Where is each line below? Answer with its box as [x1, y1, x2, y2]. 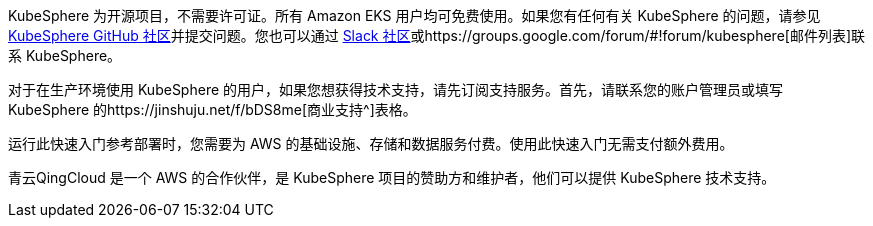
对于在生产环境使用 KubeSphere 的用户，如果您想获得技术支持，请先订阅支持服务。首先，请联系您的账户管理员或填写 [8, 81, 784, 98]
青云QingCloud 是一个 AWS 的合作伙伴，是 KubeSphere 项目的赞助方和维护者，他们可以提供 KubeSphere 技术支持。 [8, 169, 776, 186]
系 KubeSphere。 [8, 47, 122, 64]
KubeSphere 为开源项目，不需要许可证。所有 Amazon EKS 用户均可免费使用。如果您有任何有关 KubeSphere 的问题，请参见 [8, 7, 821, 24]
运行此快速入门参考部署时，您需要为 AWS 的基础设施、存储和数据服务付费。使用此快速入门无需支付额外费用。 [8, 135, 734, 152]
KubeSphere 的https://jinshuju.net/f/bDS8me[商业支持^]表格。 [8, 101, 417, 118]
